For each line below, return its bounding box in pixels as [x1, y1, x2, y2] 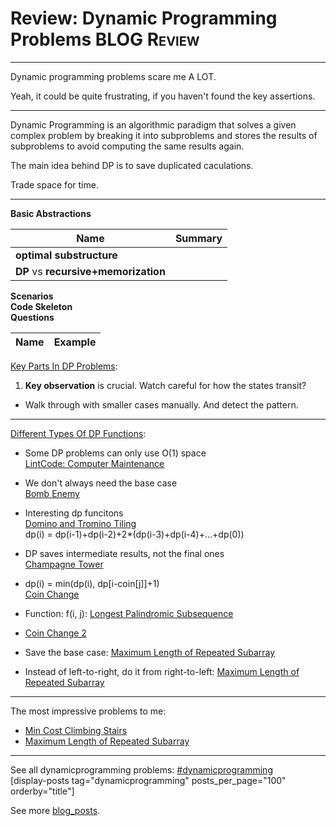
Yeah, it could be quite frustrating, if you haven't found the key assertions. [10, 90, 316, 102]
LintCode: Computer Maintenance [24, 457, 165, 469]
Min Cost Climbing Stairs [24, 724, 128, 736]
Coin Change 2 [24, 627, 87, 639]
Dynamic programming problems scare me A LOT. [10, 70, 217, 82]
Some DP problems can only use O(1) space [24, 447, 207, 459]
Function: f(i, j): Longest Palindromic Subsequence [24, 607, 234, 619]
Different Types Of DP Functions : [10, 427, 147, 439]
